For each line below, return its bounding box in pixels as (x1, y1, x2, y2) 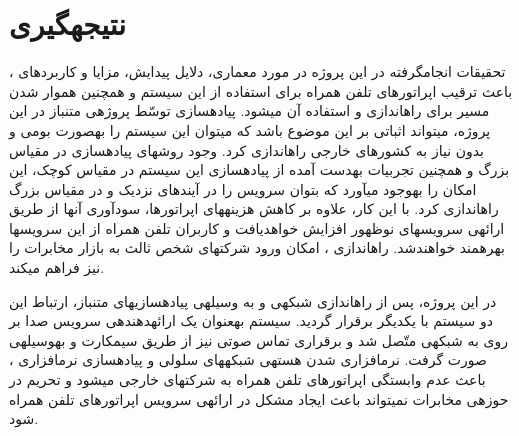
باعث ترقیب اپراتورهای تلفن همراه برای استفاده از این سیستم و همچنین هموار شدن (9, 80, 513, 101)
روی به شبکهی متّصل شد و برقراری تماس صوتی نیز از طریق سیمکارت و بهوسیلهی (9, 329, 508, 350)
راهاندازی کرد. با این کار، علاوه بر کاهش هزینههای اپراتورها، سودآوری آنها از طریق (9, 198, 499, 219)
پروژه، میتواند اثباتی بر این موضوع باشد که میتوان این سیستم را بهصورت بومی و (9, 119, 491, 140)
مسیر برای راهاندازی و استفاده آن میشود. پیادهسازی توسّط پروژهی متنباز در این (9, 100, 490, 121)
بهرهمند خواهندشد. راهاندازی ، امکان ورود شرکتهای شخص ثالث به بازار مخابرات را (9, 237, 505, 258)
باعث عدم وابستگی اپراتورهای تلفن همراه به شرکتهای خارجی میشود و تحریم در (9, 369, 486, 390)
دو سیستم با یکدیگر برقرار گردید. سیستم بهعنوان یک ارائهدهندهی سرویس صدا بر (9, 310, 493, 331)
